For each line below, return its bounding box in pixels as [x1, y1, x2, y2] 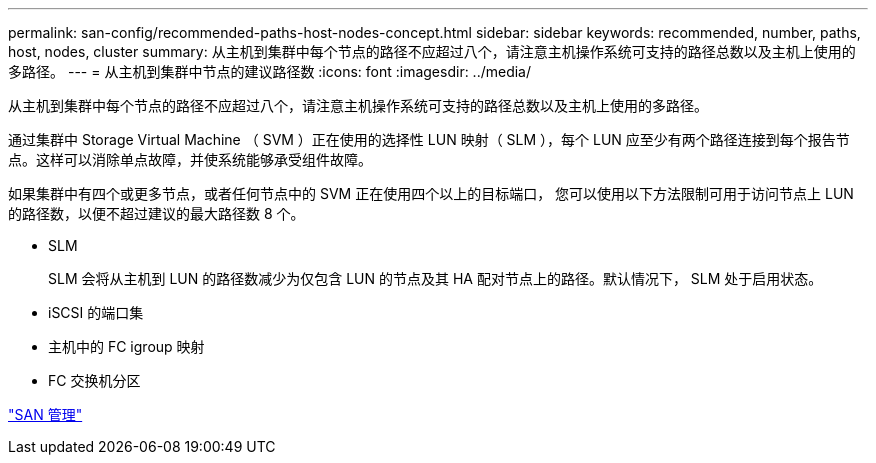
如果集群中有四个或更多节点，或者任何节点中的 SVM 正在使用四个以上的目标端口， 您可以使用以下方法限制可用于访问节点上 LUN [8, 185, 854, 202]
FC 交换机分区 [48, 372, 141, 389]
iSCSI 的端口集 [48, 304, 144, 321]
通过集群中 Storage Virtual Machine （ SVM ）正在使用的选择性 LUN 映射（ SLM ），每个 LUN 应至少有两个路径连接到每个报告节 [8, 131, 850, 148]
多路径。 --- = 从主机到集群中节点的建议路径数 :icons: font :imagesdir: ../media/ [8, 63, 532, 80]
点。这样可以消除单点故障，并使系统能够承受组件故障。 [8, 151, 372, 168]
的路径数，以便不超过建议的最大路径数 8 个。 [8, 205, 305, 222]
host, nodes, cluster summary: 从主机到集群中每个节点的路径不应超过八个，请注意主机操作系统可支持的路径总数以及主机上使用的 [8, 43, 856, 60]
